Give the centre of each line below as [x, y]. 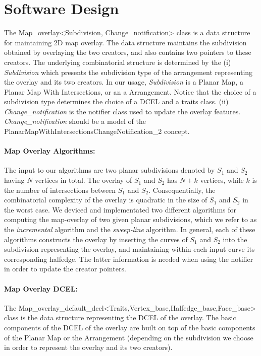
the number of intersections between [60, 190]
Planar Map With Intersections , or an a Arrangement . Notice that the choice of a [130, 91]
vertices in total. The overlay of [84, 180]
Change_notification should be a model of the [75, 121]
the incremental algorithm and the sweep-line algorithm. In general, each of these [130, 229]
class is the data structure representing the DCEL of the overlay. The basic [120, 317]
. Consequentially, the [182, 190]
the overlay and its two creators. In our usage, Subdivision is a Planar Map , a [124, 82]
